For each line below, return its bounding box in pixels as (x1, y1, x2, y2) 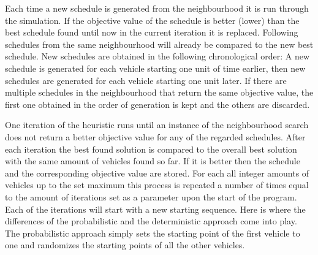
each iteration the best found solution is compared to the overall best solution (5, 142, 297, 155)
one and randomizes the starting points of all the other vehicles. (5, 238, 245, 251)
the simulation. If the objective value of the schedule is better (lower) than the (5, 13, 300, 26)
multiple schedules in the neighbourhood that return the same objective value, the (5, 86, 314, 99)
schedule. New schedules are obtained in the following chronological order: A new (5, 50, 309, 63)
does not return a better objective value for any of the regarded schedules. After (5, 130, 306, 143)
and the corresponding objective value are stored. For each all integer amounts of (5, 166, 309, 179)
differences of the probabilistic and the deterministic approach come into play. (5, 215, 297, 227)
